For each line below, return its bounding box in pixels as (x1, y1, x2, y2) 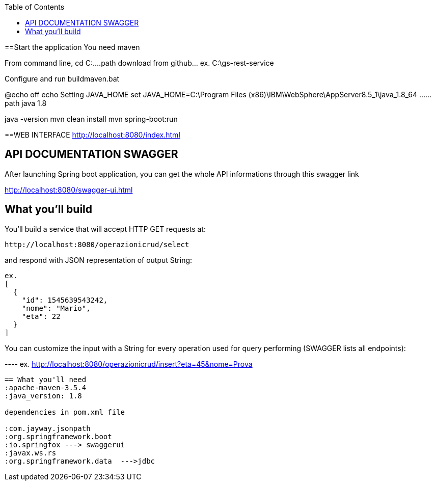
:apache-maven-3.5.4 (5, 383, 87, 392)
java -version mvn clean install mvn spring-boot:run (5, 115, 178, 123)
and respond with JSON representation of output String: (5, 255, 193, 264)
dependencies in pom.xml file (5, 408, 125, 416)
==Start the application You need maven (5, 43, 140, 51)
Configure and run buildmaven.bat (5, 74, 120, 83)
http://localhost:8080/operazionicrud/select (5, 240, 189, 249)
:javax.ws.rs (5, 448, 57, 457)
